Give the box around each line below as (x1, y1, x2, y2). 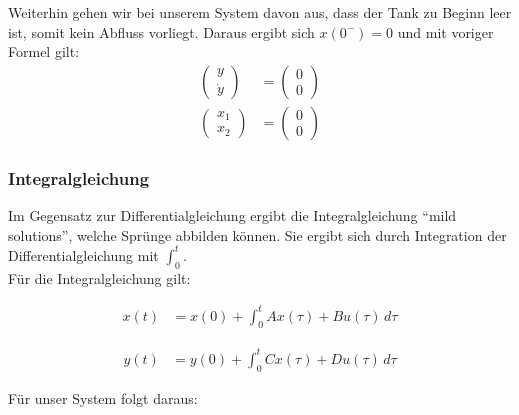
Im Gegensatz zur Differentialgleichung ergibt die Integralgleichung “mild (8, 205, 457, 226)
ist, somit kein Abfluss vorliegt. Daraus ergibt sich (8, 21, 315, 42)
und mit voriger (397, 21, 494, 42)
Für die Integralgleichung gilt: (8, 267, 191, 288)
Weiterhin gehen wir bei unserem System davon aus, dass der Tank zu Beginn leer (8, 2, 512, 22)
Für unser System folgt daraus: (8, 387, 198, 408)
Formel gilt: (8, 41, 80, 62)
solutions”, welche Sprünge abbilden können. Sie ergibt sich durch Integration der (8, 224, 507, 245)
